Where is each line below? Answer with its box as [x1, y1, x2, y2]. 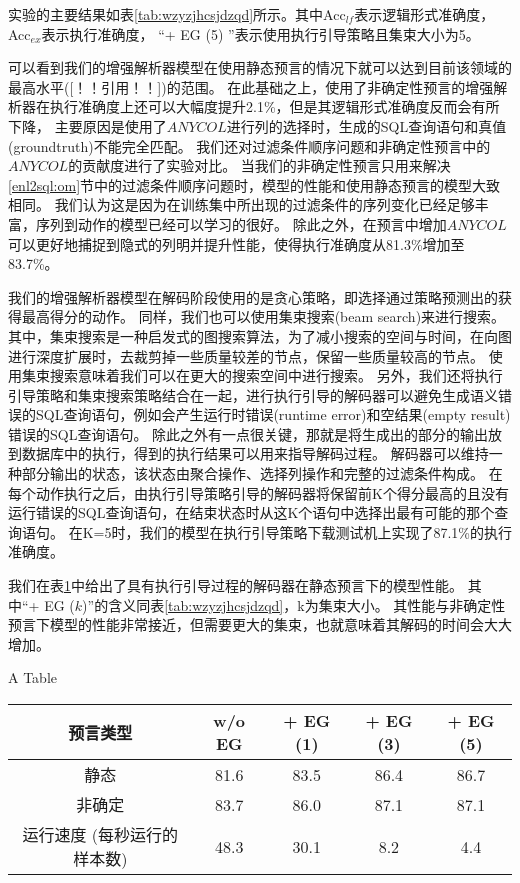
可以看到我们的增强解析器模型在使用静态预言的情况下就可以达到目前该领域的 [8, 57, 512, 78]
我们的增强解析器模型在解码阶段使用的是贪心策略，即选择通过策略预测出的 [8, 286, 498, 307]
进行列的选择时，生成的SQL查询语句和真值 [226, 115, 507, 136]
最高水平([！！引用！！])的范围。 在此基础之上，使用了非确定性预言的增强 [8, 76, 494, 97]
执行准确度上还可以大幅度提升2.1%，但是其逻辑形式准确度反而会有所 [49, 96, 500, 117]
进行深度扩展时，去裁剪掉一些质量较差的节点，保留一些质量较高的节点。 [8, 345, 484, 366]
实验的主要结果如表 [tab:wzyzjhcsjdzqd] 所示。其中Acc [8, 4, 346, 24]
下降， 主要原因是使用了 [8, 115, 167, 136]
